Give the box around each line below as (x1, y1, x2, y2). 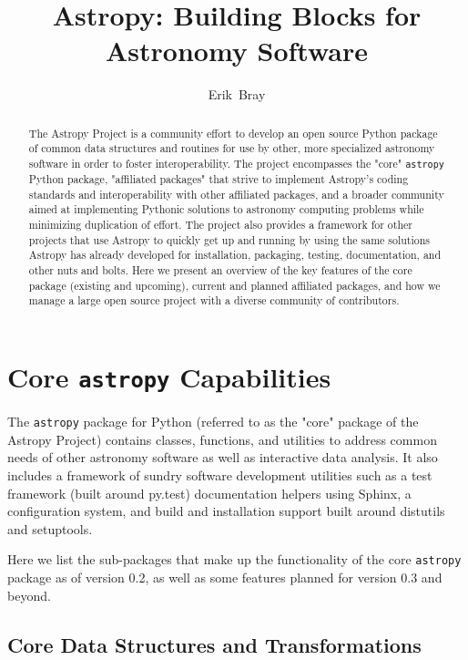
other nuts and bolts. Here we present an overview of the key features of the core (28, 263, 412, 278)
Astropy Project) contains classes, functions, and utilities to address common (7, 429, 437, 449)
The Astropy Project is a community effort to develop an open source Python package (28, 125, 438, 140)
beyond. (7, 585, 51, 604)
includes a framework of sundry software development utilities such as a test (7, 465, 432, 484)
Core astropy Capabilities (7, 358, 331, 396)
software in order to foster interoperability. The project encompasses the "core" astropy (28, 156, 444, 171)
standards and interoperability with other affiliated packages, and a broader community (28, 186, 444, 201)
